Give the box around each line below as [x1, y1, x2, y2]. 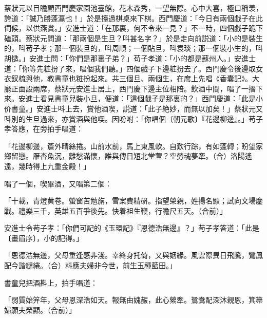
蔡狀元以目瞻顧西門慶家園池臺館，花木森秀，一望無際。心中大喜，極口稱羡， [4, 3, 263, 13]
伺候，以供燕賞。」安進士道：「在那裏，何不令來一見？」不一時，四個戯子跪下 [4, 23, 263, 33]
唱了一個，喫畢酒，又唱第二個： [4, 178, 112, 189]
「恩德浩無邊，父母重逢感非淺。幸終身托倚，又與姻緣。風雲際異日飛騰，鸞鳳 [4, 250, 263, 260]
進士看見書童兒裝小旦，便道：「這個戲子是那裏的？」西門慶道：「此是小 [25, 93, 263, 104]
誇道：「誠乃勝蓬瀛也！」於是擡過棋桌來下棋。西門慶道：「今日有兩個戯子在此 [4, 12, 263, 23]
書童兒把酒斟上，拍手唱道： [4, 277, 98, 288]
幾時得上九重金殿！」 [18, 160, 90, 171]
